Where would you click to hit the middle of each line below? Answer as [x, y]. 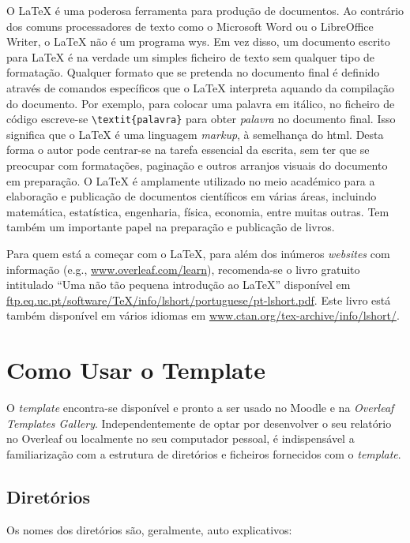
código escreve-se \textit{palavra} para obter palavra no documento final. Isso [201, 119]
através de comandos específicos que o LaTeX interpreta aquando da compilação [200, 87]
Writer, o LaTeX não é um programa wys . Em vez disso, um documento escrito [198, 41]
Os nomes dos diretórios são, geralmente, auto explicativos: [149, 529]
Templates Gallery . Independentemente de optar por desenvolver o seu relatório [199, 423]
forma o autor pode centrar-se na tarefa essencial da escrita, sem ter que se [188, 150]
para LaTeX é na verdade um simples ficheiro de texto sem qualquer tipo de [191, 56]
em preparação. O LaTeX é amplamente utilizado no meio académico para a [191, 180]
